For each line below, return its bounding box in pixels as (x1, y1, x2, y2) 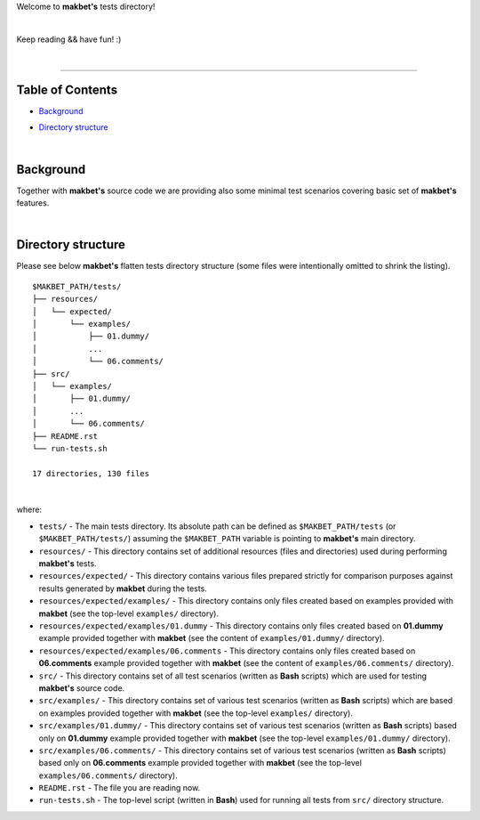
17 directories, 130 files (32, 468, 150, 478)
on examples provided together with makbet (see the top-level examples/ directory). (38, 708, 353, 719)
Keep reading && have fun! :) (16, 34, 122, 45)
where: (16, 504, 43, 516)
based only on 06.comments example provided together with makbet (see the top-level (38, 758, 362, 768)
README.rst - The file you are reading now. (38, 783, 201, 793)
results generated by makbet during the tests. (38, 583, 208, 594)
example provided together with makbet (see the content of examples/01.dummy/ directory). (38, 633, 386, 644)
